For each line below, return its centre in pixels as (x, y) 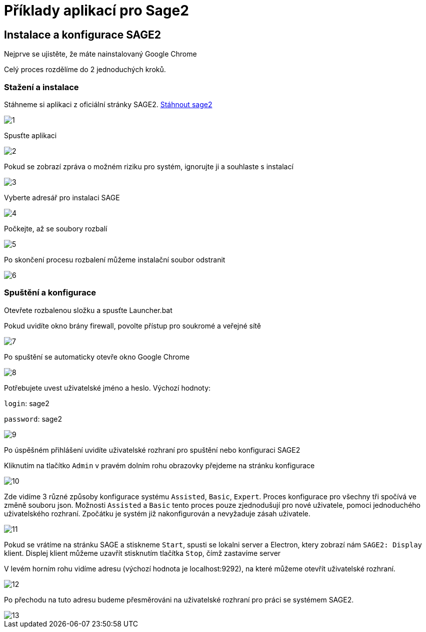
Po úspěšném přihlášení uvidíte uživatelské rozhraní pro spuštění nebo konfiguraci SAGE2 (152, 450)
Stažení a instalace (41, 87)
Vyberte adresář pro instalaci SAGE (62, 197)
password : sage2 (33, 419)
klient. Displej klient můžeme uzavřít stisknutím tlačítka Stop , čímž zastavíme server (142, 553)
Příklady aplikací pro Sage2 (96, 11)
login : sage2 (27, 403)
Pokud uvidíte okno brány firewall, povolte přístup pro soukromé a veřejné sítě (132, 326)
